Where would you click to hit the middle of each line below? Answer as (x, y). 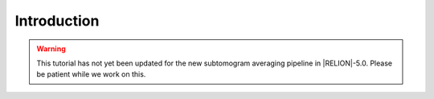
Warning (51, 49)
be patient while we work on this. (91, 74)
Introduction (57, 21)
